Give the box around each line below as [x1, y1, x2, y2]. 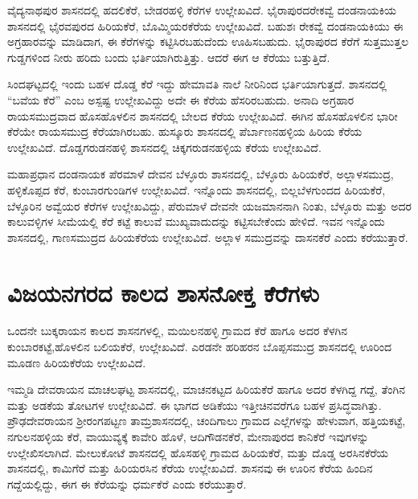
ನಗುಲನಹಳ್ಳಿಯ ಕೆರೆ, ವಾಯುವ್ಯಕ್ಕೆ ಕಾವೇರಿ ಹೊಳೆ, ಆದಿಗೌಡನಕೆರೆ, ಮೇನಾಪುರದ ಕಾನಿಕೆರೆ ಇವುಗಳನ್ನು [7, 428, 369, 444]
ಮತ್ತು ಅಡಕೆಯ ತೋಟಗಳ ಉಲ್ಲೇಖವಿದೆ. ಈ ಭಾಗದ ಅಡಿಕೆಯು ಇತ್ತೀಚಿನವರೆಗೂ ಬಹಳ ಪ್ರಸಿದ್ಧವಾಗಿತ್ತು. [7, 396, 382, 413]
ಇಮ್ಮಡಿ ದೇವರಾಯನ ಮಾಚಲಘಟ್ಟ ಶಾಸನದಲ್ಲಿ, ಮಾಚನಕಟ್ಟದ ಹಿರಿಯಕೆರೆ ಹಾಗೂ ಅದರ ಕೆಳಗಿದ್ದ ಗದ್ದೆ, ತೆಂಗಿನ [7, 381, 406, 398]
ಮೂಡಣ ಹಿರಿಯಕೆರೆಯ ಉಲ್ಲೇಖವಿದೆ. [7, 354, 146, 370]
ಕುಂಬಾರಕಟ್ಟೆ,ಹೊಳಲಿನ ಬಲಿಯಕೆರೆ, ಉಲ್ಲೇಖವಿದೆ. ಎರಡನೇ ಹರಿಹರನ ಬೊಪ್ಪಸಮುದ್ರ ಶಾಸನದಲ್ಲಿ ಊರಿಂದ [7, 338, 392, 355]
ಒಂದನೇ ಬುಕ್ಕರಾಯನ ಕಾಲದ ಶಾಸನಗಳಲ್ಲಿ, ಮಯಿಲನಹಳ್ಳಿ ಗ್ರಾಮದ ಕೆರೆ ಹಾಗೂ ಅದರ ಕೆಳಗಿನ [7, 322, 347, 339]
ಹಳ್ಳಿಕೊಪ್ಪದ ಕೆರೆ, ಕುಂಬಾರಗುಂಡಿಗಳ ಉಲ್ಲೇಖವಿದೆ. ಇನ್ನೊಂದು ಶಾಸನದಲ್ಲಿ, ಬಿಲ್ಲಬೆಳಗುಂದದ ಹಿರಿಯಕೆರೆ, [7, 181, 386, 198]
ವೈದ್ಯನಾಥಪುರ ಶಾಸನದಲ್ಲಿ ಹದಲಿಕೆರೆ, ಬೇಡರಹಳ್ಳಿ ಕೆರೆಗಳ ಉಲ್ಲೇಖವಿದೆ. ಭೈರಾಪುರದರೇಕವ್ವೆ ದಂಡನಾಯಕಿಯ [7, 2, 397, 18]
